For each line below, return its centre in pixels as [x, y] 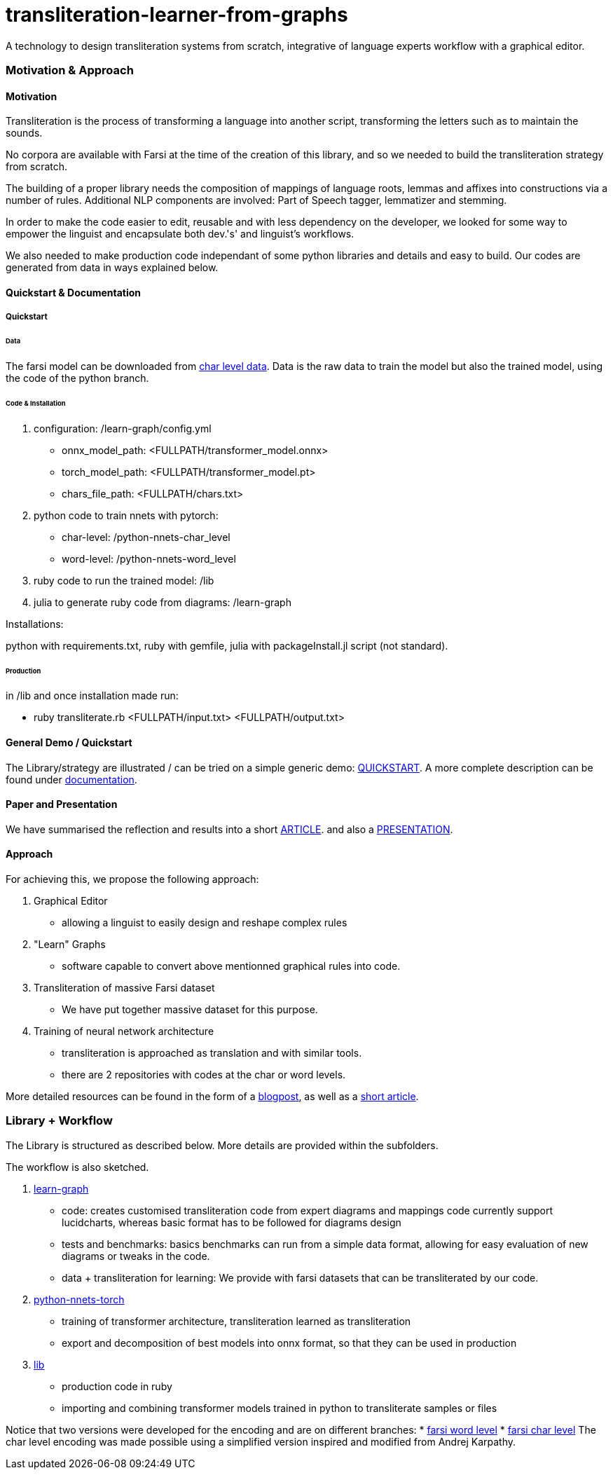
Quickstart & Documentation [74, 292]
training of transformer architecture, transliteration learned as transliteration [236, 1321]
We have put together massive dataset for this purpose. [190, 1010]
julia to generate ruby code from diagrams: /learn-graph [163, 602]
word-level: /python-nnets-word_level [149, 558]
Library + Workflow [59, 1121]
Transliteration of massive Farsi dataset [124, 988]
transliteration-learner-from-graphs [177, 15]
